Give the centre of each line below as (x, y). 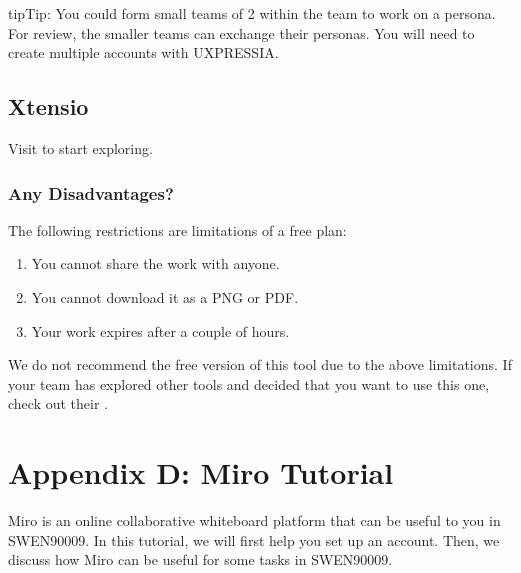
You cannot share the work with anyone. (155, 263)
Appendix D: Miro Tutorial (201, 472)
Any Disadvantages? (91, 192)
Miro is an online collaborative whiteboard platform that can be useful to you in (254, 520)
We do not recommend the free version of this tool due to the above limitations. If (260, 364)
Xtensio (48, 106)
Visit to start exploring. (80, 147)
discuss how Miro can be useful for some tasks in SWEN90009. (200, 559)
